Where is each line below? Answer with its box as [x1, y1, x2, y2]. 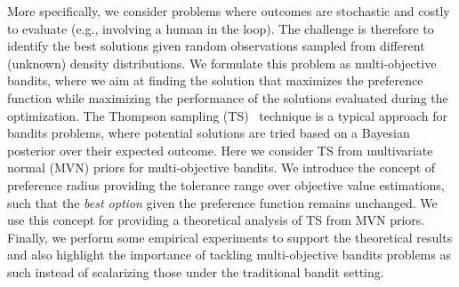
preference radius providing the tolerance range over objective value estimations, [7, 175, 445, 194]
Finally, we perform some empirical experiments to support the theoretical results [7, 227, 453, 246]
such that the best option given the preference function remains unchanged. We [7, 193, 438, 211]
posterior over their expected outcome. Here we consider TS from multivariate [7, 140, 433, 159]
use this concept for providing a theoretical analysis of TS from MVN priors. [7, 211, 425, 229]
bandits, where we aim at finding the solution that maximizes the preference [7, 71, 423, 90]
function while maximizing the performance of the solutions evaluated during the [7, 88, 448, 107]
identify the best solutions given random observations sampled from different [7, 36, 425, 55]
